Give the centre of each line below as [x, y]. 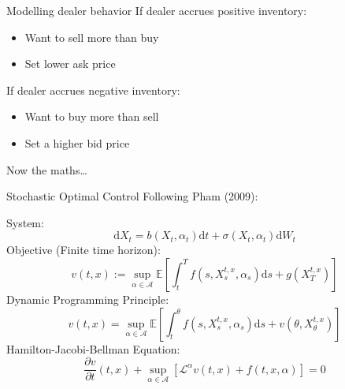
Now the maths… [47, 169]
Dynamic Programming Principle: [88, 299]
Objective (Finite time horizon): [83, 250]
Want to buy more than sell [92, 116]
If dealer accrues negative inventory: [93, 90]
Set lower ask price [70, 64]
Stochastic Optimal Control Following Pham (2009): [132, 196]
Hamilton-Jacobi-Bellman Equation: [93, 348]
